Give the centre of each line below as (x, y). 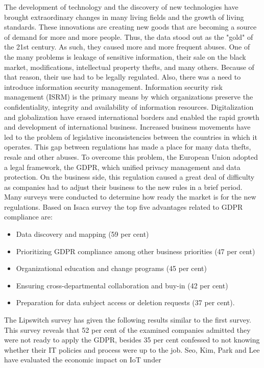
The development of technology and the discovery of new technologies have (121, 7)
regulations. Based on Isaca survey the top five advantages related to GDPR (124, 206)
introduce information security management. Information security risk (113, 87)
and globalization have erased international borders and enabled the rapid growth (132, 117)
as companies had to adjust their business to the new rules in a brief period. (123, 187)
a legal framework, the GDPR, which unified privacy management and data (122, 167)
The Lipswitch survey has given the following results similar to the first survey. (128, 320)
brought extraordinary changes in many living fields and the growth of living (124, 17)
